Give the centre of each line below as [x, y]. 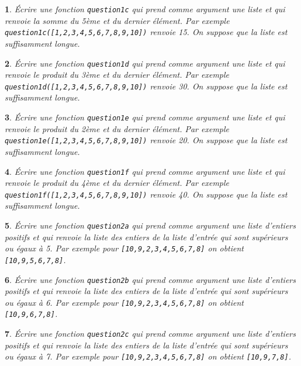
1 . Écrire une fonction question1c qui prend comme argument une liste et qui [145, 9]
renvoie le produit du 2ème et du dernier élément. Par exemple [117, 128]
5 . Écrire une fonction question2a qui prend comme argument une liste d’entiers [150, 225]
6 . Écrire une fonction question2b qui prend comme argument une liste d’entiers [150, 279]
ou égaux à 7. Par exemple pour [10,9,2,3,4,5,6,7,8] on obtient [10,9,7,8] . [148, 356]
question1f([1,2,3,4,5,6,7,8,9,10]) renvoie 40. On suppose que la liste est [146, 194]
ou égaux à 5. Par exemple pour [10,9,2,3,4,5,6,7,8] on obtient [124, 248]
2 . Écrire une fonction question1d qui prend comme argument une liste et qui [145, 63]
